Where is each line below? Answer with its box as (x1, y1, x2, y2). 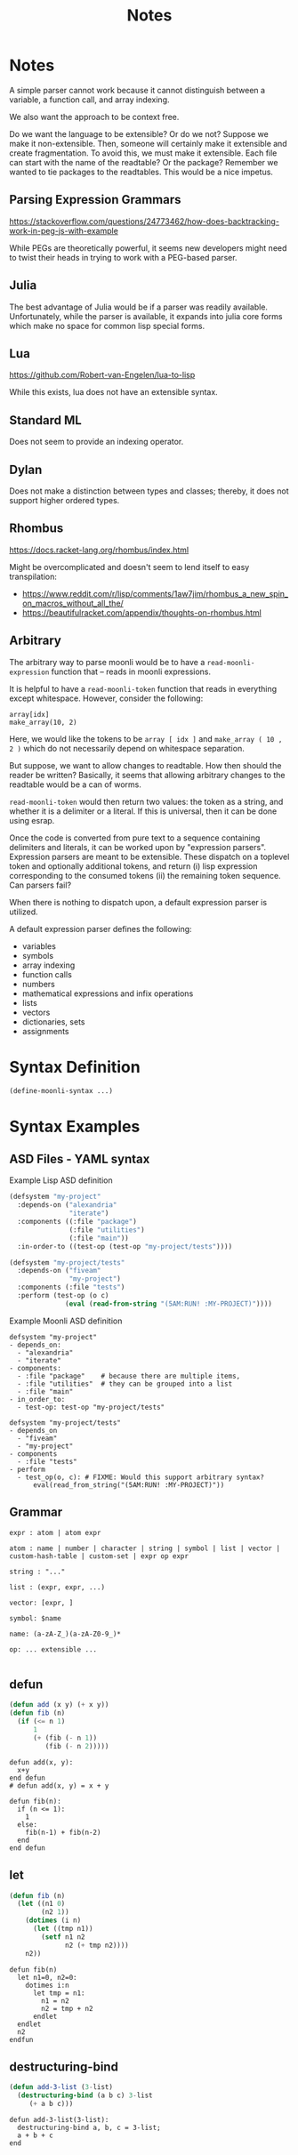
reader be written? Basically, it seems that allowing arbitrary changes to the (9, 769, 286, 780)
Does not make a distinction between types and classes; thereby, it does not (9, 486, 289, 496)
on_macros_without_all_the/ (21, 598, 125, 608)
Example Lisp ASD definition (9, 1175, 113, 1186)
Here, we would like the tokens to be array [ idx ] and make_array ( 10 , (9, 733, 283, 744)
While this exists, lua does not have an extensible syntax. (9, 387, 218, 398)
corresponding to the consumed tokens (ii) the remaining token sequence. (9, 870, 282, 880)
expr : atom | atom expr (9, 1528, 101, 1537)
